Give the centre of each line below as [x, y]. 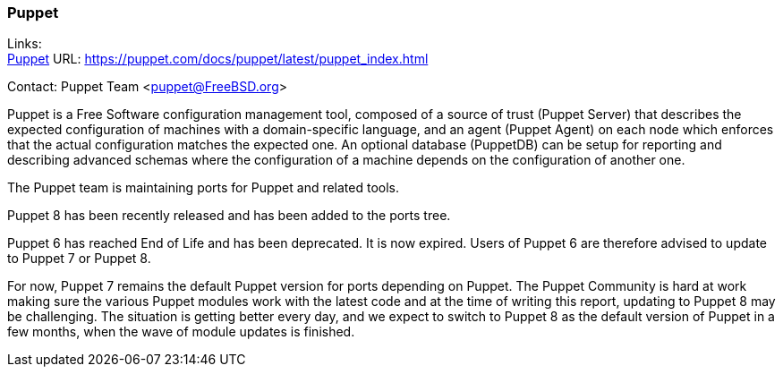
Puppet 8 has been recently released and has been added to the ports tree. [229, 216]
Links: [25, 44]
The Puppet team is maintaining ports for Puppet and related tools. [204, 188]
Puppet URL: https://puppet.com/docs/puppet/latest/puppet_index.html [218, 59]
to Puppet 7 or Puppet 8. [79, 259]
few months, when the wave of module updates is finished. [181, 332]
